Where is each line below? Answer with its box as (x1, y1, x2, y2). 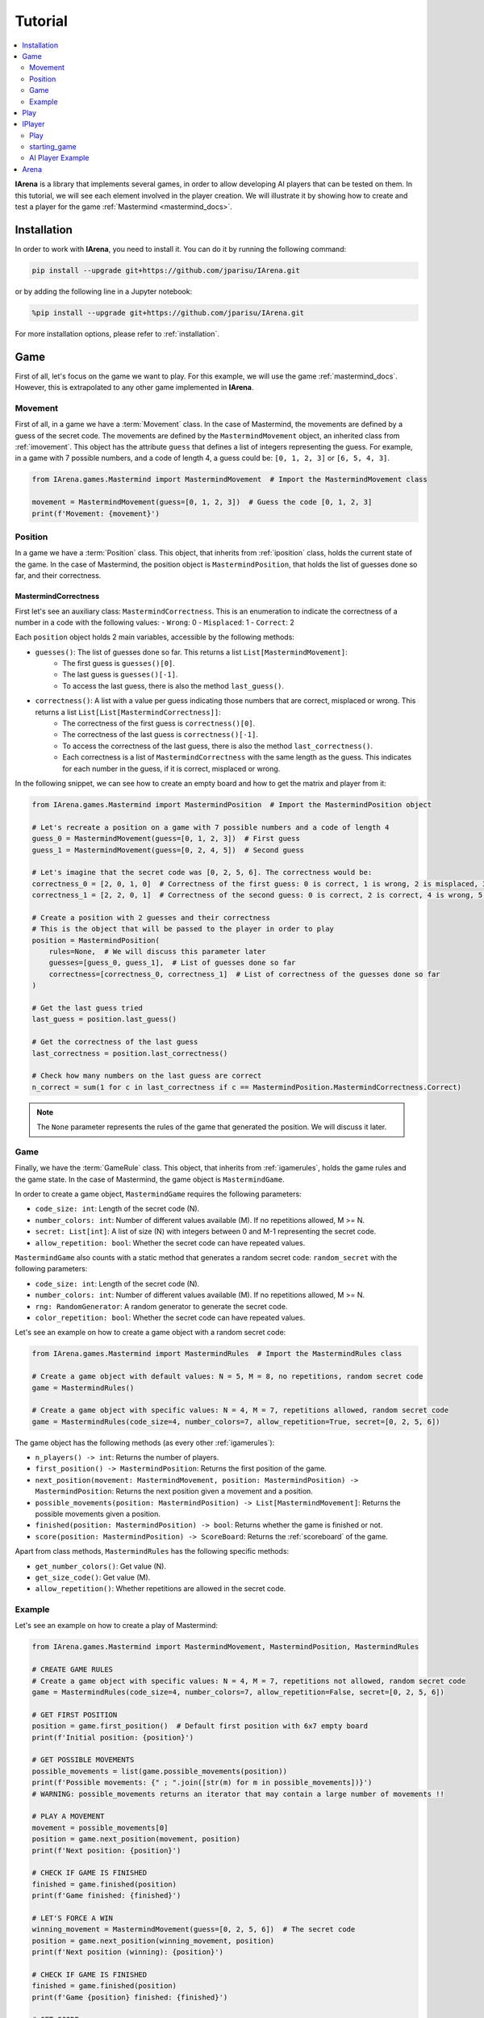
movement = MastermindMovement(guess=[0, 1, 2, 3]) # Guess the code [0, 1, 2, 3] (31, 497, 373, 507)
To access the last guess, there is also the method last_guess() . (62, 680, 285, 690)
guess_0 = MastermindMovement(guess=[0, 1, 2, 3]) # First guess (31, 834, 300, 844)
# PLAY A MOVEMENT (31, 1812, 105, 1821)
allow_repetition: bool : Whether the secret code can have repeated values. (35, 1237, 306, 1247)
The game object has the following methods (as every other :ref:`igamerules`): (15, 1438, 275, 1447)
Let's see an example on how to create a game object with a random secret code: (15, 1328, 286, 1338)
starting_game (29, 142, 77, 152)
